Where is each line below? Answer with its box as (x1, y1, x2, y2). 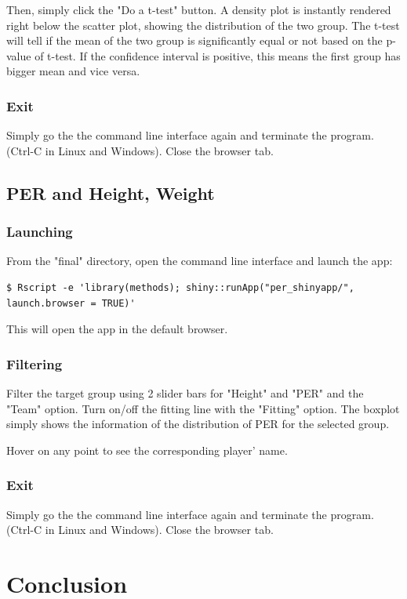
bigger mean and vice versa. (6, 63, 140, 79)
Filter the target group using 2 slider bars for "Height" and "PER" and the (6, 384, 364, 401)
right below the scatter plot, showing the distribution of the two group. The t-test (6, 16, 400, 33)
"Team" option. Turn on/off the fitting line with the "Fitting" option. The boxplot (6, 400, 400, 416)
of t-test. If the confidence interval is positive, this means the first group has (35, 47, 401, 64)
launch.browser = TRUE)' (6, 297, 136, 309)
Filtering (6, 354, 63, 373)
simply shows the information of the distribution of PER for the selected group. (6, 416, 390, 432)
